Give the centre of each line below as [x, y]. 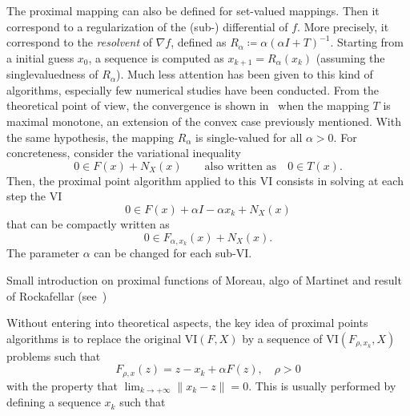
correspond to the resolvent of [79, 42]
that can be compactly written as [88, 223]
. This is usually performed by [322, 385]
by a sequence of [282, 338]
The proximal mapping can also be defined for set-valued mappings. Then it [193, 10]
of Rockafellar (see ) [57, 295]
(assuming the [350, 57]
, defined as [199, 42]
